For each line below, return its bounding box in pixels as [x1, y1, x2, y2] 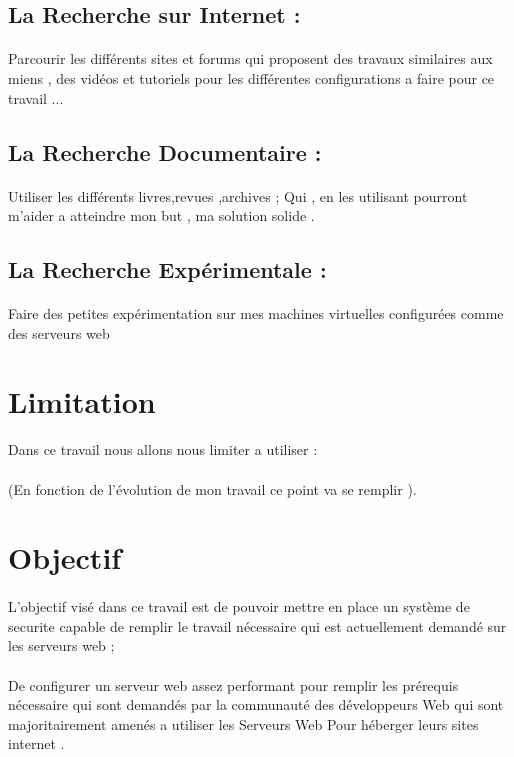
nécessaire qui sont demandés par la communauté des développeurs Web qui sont [8, 694, 504, 715]
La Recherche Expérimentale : [8, 254, 327, 285]
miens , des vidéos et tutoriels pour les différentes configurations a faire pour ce [8, 67, 495, 88]
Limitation [8, 381, 156, 422]
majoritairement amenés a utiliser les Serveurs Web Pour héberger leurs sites [8, 713, 479, 734]
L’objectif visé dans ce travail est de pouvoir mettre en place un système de [8, 596, 470, 617]
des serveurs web [8, 322, 110, 343]
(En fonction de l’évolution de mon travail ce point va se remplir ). [8, 478, 417, 499]
